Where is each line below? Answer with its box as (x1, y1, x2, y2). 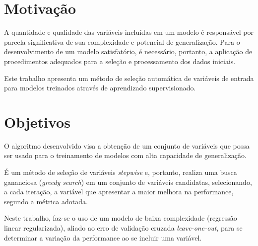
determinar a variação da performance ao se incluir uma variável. (4, 232, 202, 243)
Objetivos (4, 111, 70, 132)
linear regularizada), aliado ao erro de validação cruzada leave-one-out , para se (4, 222, 243, 233)
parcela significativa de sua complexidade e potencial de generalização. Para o (4, 36, 240, 47)
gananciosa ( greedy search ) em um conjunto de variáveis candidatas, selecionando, (4, 176, 252, 187)
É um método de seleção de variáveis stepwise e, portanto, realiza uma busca (4, 167, 237, 177)
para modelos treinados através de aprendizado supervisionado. (4, 82, 196, 93)
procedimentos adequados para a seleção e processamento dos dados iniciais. (4, 56, 236, 66)
